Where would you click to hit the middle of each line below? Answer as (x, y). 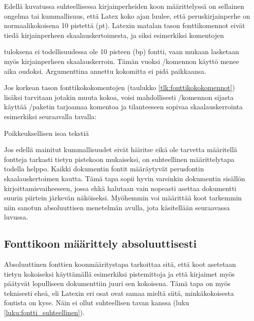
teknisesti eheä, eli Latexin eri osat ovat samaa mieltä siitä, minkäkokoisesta (119, 293)
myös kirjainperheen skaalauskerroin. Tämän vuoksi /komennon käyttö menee (122, 61)
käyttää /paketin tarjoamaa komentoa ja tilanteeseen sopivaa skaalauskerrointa (123, 107)
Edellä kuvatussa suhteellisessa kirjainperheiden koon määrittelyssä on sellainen (124, 6)
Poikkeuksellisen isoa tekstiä (47, 133)
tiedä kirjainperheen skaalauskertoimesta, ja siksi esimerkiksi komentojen (114, 35)
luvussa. (16, 217)
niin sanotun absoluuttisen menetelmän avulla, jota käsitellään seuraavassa (117, 207)
